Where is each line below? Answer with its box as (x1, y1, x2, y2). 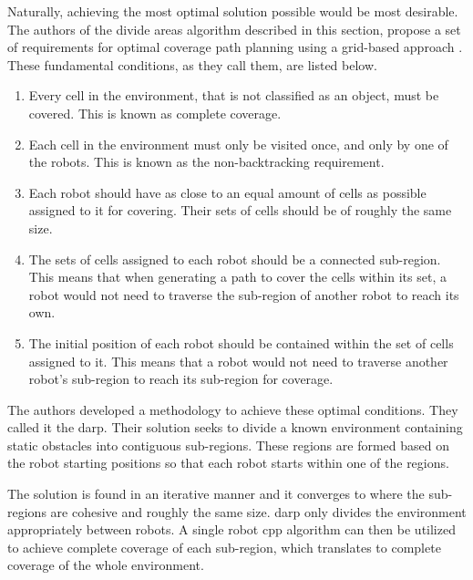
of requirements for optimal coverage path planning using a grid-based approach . (7, 37, 463, 57)
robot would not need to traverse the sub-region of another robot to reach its (28, 285, 459, 304)
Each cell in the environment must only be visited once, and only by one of (28, 134, 448, 153)
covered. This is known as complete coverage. (28, 103, 282, 122)
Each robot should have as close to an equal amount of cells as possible (28, 182, 427, 202)
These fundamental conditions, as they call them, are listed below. (7, 55, 377, 74)
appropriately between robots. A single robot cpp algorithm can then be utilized (7, 520, 456, 539)
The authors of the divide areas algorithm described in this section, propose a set (7, 19, 461, 38)
